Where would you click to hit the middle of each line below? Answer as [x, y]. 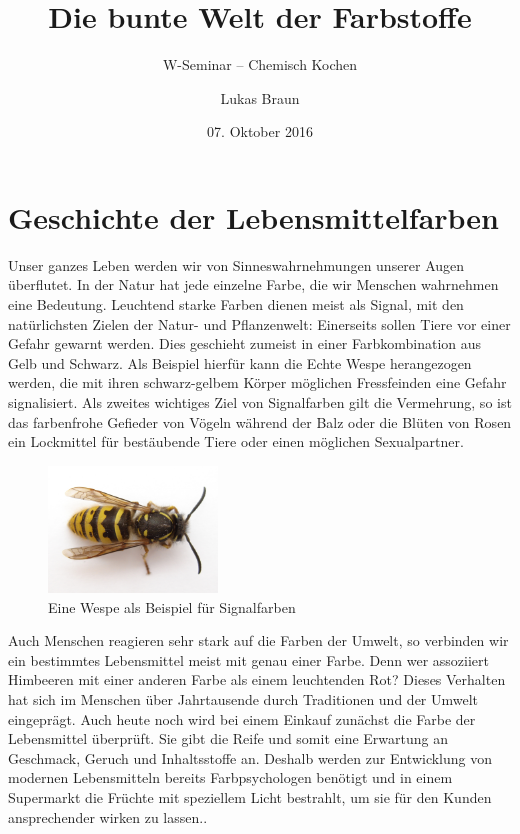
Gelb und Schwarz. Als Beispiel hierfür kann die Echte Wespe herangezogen [240, 362]
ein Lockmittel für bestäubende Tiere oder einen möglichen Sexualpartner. [236, 441]
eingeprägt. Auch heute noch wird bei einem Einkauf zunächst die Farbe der [242, 718]
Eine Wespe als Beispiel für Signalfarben [172, 606]
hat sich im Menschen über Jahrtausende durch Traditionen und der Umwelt [243, 698]
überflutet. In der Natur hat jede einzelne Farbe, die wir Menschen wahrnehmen [253, 284]
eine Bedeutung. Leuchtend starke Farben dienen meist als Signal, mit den [236, 304]
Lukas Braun [260, 97]
